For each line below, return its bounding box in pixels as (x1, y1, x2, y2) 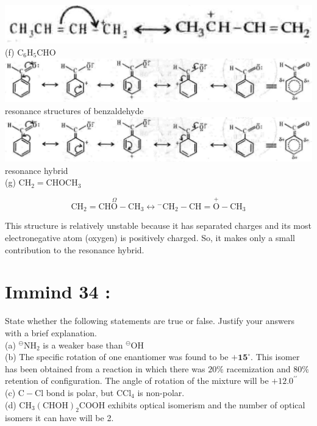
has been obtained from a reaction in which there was (5, 362, 205, 375)
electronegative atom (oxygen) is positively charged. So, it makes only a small (5, 231, 295, 244)
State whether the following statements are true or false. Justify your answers (5, 314, 294, 327)
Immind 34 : (5, 279, 111, 304)
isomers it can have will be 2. (5, 411, 114, 424)
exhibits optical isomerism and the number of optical (107, 398, 305, 411)
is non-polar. (137, 386, 185, 399)
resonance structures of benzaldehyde (5, 104, 144, 117)
